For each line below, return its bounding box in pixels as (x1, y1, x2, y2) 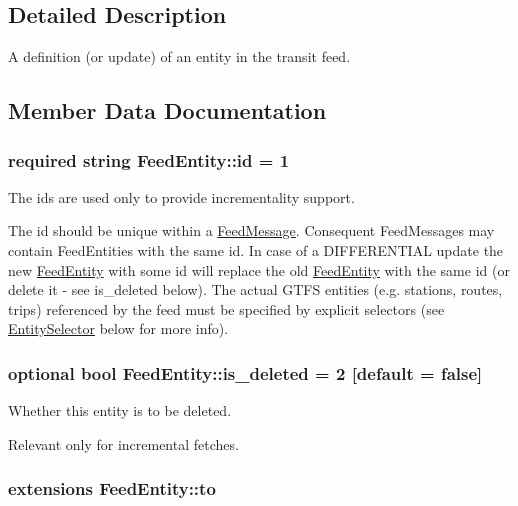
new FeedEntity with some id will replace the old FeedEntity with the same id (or (8, 259, 510, 280)
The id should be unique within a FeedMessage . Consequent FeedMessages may (8, 220, 495, 241)
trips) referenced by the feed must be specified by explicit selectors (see (8, 298, 445, 319)
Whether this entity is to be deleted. (8, 400, 232, 421)
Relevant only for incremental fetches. (8, 433, 239, 454)
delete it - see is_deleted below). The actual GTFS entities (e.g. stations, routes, (8, 279, 503, 300)
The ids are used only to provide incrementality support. (8, 186, 355, 207)
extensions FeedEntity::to (8, 476, 216, 501)
